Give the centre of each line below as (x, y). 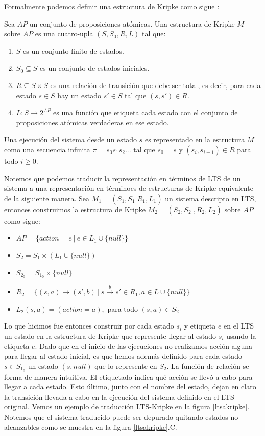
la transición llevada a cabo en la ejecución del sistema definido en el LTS (119, 396)
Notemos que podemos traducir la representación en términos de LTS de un (123, 178)
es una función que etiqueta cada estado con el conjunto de (146, 112)
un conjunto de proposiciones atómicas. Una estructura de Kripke (132, 23)
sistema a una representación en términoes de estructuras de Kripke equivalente (129, 188)
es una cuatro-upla (64, 34)
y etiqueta (200, 326)
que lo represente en (126, 366)
